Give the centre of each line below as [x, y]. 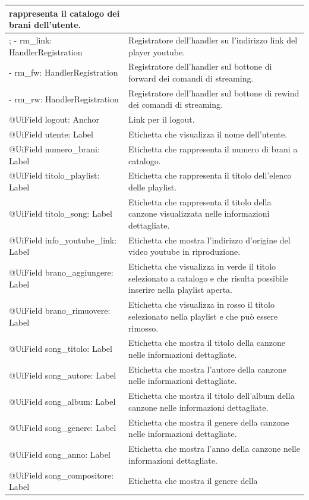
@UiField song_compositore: [62, 475]
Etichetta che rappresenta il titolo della [200, 201]
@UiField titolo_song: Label [61, 213]
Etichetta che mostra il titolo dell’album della [212, 396]
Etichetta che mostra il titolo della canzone [207, 343]
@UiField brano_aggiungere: [61, 272]
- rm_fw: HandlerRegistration [64, 72]
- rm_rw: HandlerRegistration [64, 99]
